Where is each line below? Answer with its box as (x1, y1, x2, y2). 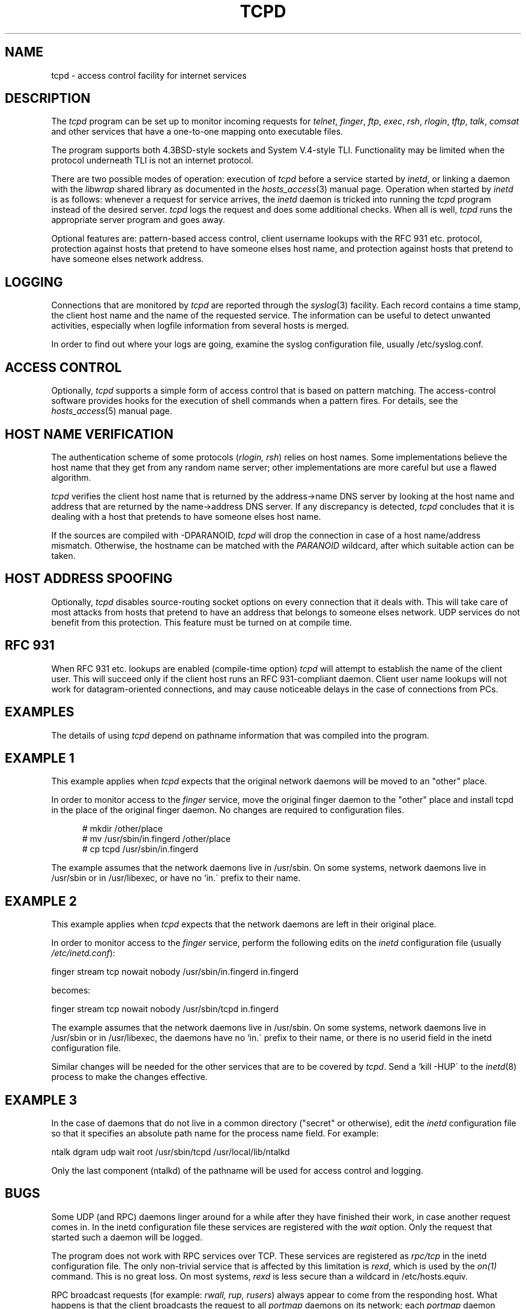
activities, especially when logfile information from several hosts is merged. (51, 320, 349, 331)
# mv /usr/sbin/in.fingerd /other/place (82, 834, 231, 844)
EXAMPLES (5, 704, 74, 720)
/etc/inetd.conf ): (51, 948, 115, 959)
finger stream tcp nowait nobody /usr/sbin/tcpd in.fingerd (51, 1004, 279, 1015)
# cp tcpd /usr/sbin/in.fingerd (82, 844, 198, 855)
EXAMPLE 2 (5, 893, 77, 909)
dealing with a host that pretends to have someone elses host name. (51, 511, 321, 522)
